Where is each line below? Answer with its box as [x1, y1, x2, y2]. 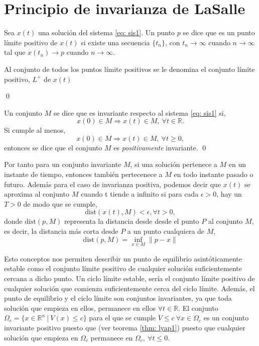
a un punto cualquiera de [127, 226, 205, 236]
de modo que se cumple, [23, 198, 97, 209]
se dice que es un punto [183, 27, 255, 38]
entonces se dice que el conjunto [4, 142, 102, 152]
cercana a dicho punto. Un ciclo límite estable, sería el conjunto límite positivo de [4, 273, 255, 284]
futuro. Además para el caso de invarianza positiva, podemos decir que [4, 179, 221, 189]
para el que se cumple [89, 312, 156, 323]
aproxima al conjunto [4, 189, 69, 199]
